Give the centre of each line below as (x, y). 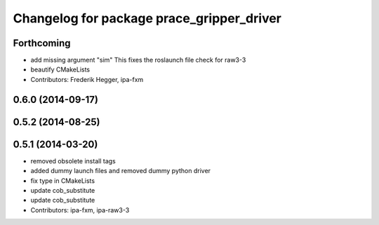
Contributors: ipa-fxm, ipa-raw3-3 (80, 210)
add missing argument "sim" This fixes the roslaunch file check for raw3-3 (138, 60)
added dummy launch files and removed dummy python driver (120, 171)
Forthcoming (42, 43)
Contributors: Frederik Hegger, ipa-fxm (87, 79)
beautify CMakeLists (60, 69)
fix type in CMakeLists (62, 180)
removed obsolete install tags (73, 161)
